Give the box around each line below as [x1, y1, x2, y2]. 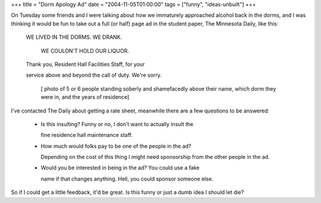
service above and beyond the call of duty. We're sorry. [26, 71, 162, 79]
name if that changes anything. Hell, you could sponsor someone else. [40, 175, 213, 182]
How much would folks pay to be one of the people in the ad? [40, 142, 191, 149]
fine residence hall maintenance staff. [40, 132, 133, 139]
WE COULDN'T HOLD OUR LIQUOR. [40, 47, 129, 54]
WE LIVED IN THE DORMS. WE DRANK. [26, 33, 122, 41]
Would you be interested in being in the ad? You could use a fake [40, 164, 200, 171]
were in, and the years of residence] [40, 93, 130, 101]
